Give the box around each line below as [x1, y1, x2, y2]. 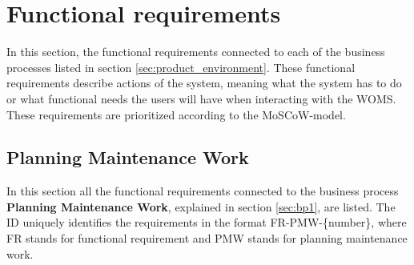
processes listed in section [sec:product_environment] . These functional [6, 58, 356, 75]
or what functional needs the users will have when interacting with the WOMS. [6, 90, 396, 106]
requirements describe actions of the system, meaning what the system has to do [6, 74, 402, 91]
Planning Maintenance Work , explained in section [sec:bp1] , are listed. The [6, 198, 396, 215]
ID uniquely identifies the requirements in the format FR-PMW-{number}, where [6, 214, 407, 231]
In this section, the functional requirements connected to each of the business [6, 43, 385, 60]
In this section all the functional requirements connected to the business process [6, 183, 399, 199]
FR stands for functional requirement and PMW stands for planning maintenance [6, 230, 408, 247]
